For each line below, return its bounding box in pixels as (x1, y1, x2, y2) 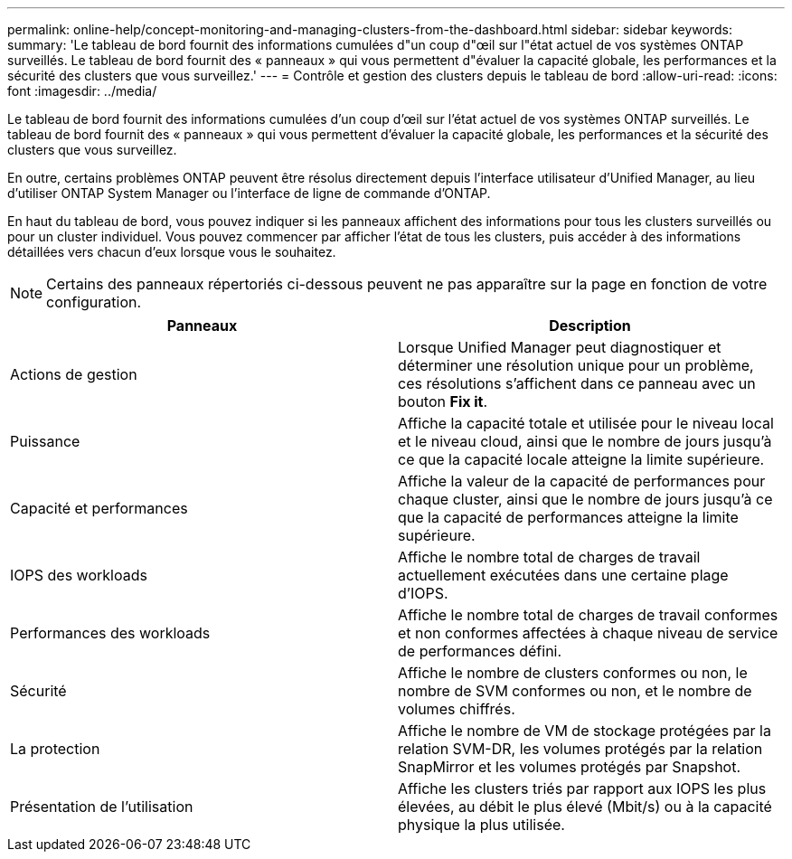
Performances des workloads (10, 624, 211, 642)
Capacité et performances (10, 499, 188, 517)
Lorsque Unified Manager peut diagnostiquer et (398, 338, 721, 356)
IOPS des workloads (10, 566, 147, 584)
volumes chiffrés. (398, 700, 515, 718)
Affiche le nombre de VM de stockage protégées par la (398, 722, 771, 740)
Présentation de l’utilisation (10, 798, 193, 816)
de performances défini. (398, 642, 562, 660)
